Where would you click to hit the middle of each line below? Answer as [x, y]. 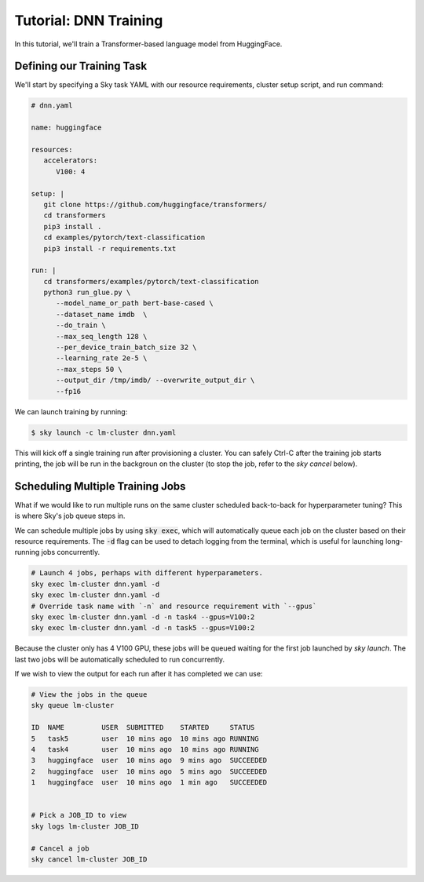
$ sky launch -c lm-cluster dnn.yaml [104, 432]
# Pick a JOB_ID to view [79, 815]
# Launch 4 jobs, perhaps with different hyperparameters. [147, 573]
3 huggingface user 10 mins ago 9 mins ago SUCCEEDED [149, 760]
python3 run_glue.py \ [87, 293]
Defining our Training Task [81, 66]
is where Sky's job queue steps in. [70, 516]
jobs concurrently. [71, 552]
